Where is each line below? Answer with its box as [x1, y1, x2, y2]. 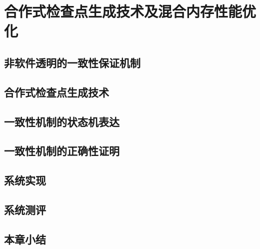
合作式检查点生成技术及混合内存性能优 [4, 1, 256, 21]
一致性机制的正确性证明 [4, 143, 119, 158]
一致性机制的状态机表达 [4, 113, 119, 129]
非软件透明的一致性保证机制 [4, 54, 140, 70]
